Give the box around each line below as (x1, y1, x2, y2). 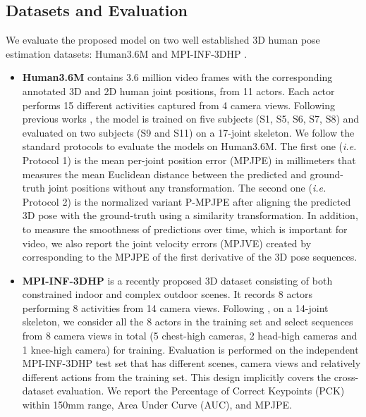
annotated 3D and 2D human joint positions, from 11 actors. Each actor (22, 83, 335, 98)
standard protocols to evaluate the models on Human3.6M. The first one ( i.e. (22, 139, 357, 154)
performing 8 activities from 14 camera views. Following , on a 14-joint (22, 300, 329, 315)
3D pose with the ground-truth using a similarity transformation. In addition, (22, 208, 358, 223)
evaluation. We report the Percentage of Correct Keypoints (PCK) (56, 383, 345, 398)
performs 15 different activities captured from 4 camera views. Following (22, 97, 335, 112)
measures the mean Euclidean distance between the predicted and (22, 166, 307, 181)
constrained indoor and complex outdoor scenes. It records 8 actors (22, 287, 313, 301)
